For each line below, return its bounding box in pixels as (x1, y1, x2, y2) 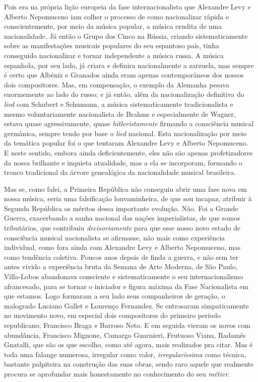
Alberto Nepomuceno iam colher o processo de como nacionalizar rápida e (4, 11, 229, 21)
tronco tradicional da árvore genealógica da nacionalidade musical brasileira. (4, 167, 236, 177)
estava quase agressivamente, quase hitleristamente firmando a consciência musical (4, 118, 254, 129)
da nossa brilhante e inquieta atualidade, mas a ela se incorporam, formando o (4, 157, 243, 167)
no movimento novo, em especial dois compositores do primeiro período (4, 310, 221, 320)
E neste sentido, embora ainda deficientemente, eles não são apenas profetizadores (4, 147, 253, 157)
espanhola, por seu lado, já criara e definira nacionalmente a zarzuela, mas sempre (4, 60, 254, 70)
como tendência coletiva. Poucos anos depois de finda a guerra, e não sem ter (4, 251, 239, 262)
